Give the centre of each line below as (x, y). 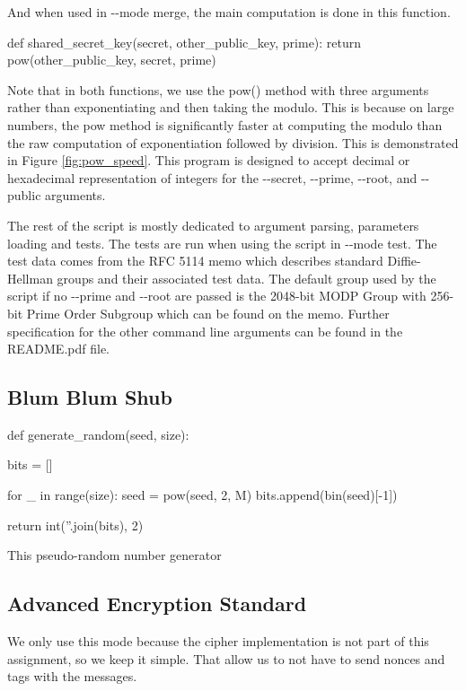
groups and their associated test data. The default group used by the (246, 278)
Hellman (30, 278)
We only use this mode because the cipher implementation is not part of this (218, 641)
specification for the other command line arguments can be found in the (205, 331)
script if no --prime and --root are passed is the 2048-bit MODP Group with (217, 296)
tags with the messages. (72, 676)
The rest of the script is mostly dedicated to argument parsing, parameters (213, 225)
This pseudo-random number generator (114, 555)
